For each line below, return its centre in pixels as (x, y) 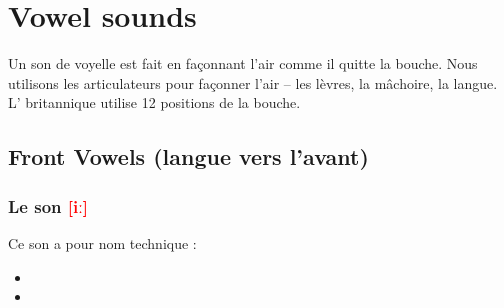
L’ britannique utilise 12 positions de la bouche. (154, 102)
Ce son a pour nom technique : (102, 242)
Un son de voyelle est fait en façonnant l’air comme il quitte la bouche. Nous (243, 63)
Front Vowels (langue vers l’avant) (188, 156)
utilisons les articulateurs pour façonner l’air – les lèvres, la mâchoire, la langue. (253, 82)
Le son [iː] (48, 205)
